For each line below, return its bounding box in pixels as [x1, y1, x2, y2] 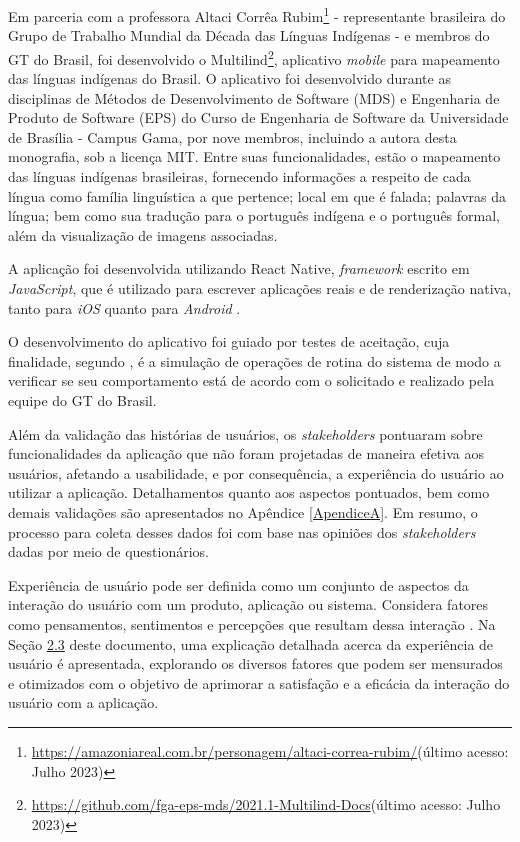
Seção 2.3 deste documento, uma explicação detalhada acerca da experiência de [8, 633, 494, 654]
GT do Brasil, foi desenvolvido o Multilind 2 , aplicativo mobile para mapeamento [8, 45, 500, 69]
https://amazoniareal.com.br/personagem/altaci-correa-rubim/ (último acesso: [31, 740, 509, 761]
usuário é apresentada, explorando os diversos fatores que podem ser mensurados [8, 653, 503, 674]
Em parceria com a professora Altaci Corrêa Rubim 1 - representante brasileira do [8, 3, 506, 26]
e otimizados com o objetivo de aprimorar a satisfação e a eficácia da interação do [8, 672, 510, 693]
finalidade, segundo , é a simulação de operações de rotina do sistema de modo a [8, 350, 501, 371]
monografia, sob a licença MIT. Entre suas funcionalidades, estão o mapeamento [8, 146, 501, 167]
